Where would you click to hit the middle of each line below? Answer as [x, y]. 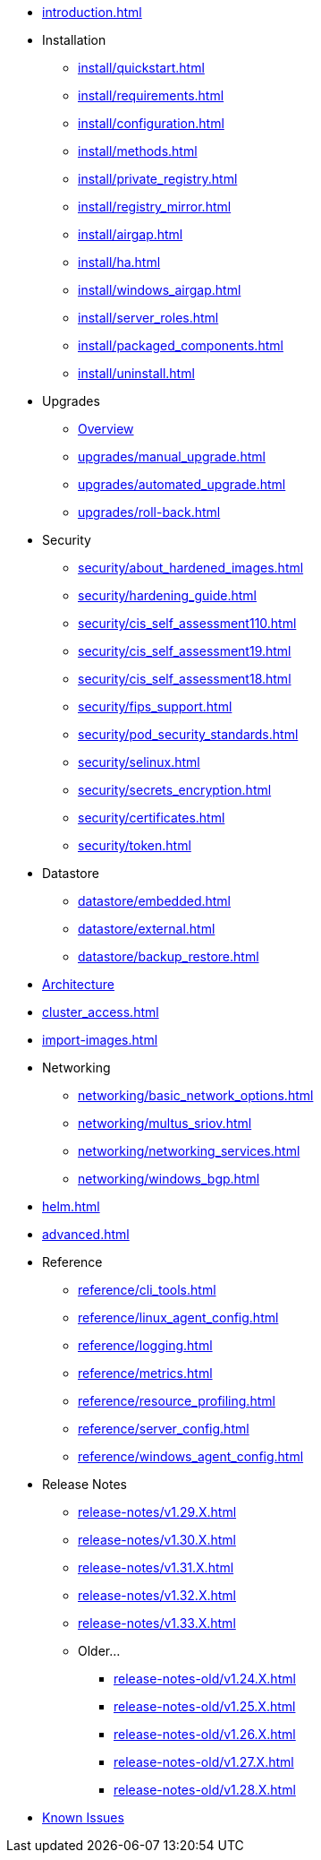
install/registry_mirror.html [155, 207]
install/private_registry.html [158, 179]
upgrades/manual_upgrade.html [172, 456]
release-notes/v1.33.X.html [157, 1623]
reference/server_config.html [164, 1429]
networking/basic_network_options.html [196, 1095]
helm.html [71, 1206]
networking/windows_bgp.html [169, 1179]
